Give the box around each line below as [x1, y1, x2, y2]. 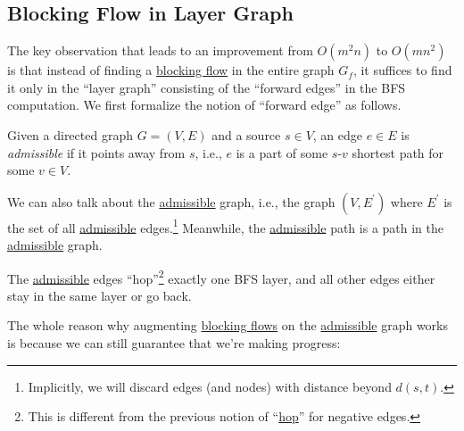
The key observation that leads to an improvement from [7, 41, 313, 60]
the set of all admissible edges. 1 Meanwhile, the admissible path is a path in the [7, 215, 443, 236]
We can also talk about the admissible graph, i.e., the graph [7, 192, 336, 211]
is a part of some [236, 143, 328, 162]
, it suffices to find [352, 61, 452, 79]
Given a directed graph [7, 125, 133, 144]
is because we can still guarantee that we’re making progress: [7, 334, 341, 352]
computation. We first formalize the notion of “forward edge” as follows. [7, 95, 402, 114]
